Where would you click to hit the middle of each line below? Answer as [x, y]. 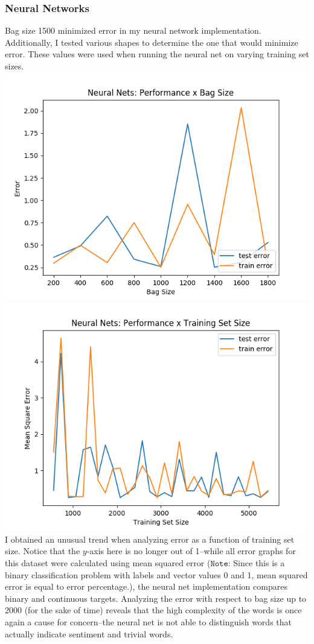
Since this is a [259, 562]
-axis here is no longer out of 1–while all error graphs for [191, 551]
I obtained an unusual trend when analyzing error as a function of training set [150, 539]
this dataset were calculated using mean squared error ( [108, 562]
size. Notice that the [43, 551]
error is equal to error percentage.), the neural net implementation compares [146, 586]
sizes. [14, 66]
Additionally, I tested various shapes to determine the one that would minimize [152, 42]
